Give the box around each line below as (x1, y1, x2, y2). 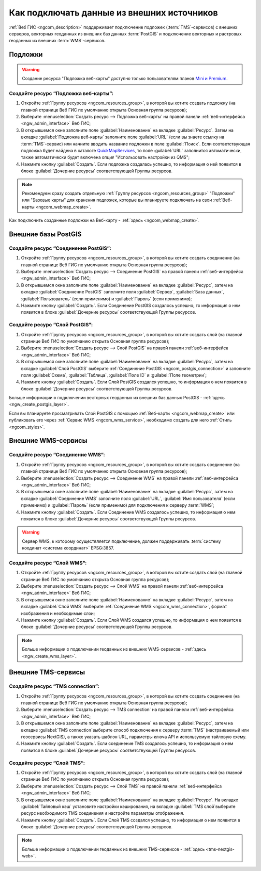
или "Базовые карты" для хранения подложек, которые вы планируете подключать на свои (22, 197, 212, 203)
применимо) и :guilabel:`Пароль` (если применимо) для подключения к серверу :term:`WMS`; (21, 502, 215, 508)
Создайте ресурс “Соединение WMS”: (9, 452, 105, 458)
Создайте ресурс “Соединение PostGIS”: (9, 245, 111, 252)
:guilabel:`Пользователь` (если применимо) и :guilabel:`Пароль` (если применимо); (21, 296, 192, 302)
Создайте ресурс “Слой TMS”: (9, 759, 85, 766)
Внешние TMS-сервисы (9, 668, 85, 677)
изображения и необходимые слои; (21, 610, 95, 616)
